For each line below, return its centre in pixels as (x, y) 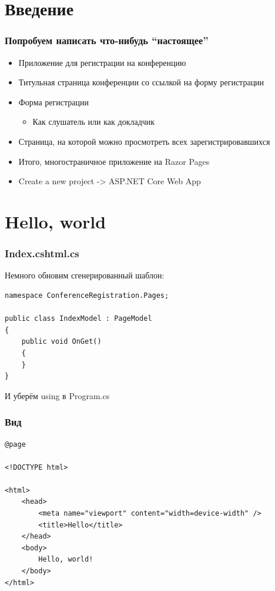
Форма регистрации (53, 102)
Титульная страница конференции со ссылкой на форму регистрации (141, 82)
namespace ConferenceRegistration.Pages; (87, 295)
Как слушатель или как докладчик (94, 122)
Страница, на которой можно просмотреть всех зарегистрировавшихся (144, 141)
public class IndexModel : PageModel (78, 319)
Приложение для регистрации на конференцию (102, 62)
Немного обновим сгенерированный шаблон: (85, 275)
